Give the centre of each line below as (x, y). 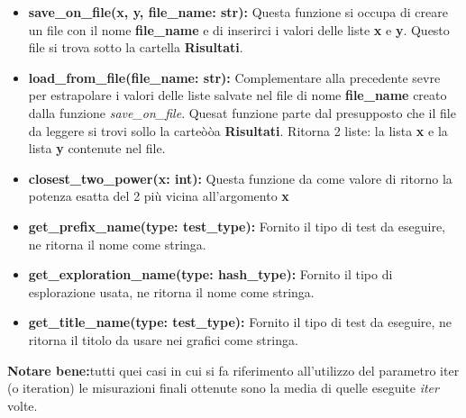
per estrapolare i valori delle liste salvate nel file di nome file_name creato (238, 95)
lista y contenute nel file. (97, 148)
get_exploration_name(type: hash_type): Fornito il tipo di (210, 274)
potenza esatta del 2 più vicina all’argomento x (159, 196)
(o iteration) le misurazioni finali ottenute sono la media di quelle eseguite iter (223, 388)
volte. (23, 405)
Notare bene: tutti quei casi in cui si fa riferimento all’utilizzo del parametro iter (233, 370)
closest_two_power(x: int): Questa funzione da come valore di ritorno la (240, 178)
